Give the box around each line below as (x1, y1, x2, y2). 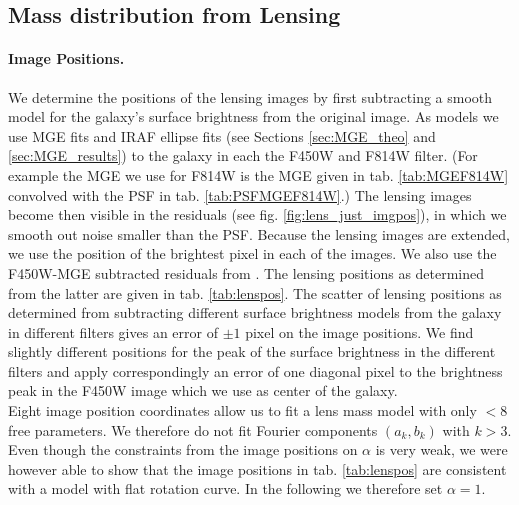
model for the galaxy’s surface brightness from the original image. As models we (8, 106, 499, 127)
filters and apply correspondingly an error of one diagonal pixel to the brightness (8, 360, 503, 381)
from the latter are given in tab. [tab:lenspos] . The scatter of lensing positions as (8, 282, 502, 303)
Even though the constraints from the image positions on (8, 439, 358, 460)
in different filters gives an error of (8, 321, 218, 342)
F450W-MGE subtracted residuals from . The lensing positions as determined (8, 262, 485, 283)
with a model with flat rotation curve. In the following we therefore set (8, 478, 443, 499)
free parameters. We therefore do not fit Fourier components (8, 419, 378, 440)
